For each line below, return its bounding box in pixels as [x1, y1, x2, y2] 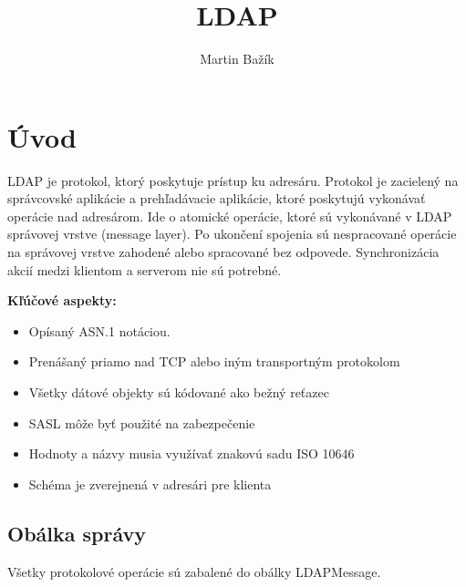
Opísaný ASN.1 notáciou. [28, 321, 171, 340]
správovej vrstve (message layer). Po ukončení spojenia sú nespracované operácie [7, 224, 457, 243]
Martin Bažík [200, 49, 274, 68]
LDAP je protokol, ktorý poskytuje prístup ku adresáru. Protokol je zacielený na [7, 170, 459, 190]
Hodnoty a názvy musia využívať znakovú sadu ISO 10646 [28, 444, 355, 463]
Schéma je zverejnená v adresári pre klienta [28, 474, 272, 493]
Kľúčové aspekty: [7, 291, 117, 310]
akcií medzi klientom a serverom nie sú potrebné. [7, 260, 282, 279]
